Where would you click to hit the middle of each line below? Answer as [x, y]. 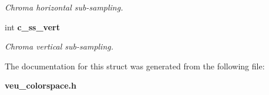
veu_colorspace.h [41, 85]
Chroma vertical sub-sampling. [59, 46]
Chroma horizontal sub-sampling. [64, 7]
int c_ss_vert [32, 27]
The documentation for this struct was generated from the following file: [135, 66]
